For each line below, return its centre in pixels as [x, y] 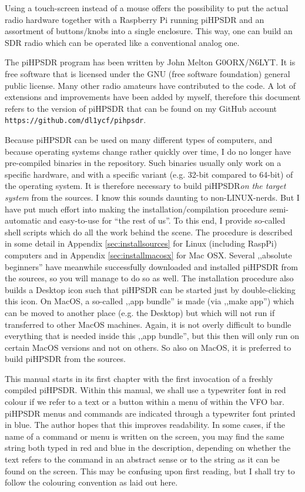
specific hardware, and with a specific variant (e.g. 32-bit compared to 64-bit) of [149, 174]
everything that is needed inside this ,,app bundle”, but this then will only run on [152, 336]
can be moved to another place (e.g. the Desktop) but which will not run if [140, 312]
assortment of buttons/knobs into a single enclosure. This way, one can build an [149, 31]
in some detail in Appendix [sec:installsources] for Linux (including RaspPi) [141, 243]
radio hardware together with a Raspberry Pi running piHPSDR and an [135, 19]
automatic [23, 220]
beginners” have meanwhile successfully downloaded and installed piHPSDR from [151, 266]
